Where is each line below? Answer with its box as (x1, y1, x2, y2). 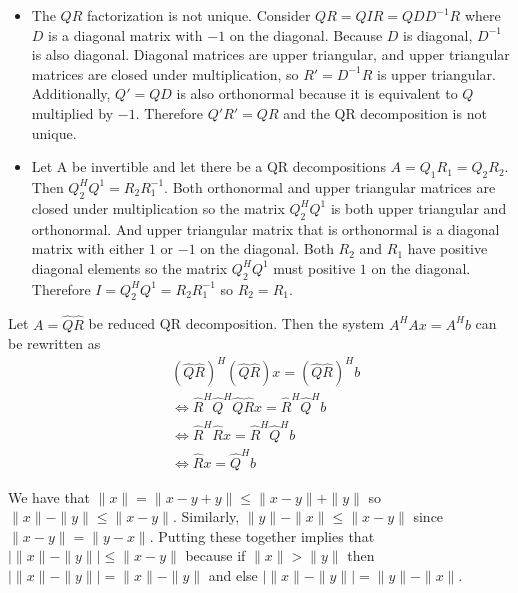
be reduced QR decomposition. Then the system (88, 313, 385, 334)
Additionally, (31, 83, 111, 104)
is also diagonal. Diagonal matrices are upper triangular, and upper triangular (31, 44, 510, 65)
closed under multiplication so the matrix (31, 197, 285, 218)
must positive (273, 257, 356, 278)
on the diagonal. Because (229, 24, 383, 45)
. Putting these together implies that (149, 525, 375, 546)
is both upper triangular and (330, 197, 507, 218)
